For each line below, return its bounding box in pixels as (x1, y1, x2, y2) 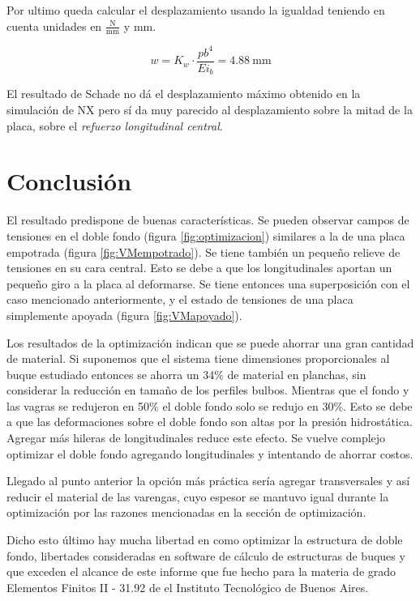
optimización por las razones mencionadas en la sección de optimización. (6, 504, 366, 521)
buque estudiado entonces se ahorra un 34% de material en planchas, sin (6, 365, 366, 382)
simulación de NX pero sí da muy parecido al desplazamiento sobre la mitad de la (6, 101, 413, 118)
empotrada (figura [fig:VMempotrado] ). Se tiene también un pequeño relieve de (6, 243, 401, 260)
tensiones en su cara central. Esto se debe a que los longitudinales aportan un (6, 259, 392, 276)
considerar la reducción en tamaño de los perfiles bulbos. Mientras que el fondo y (6, 381, 409, 399)
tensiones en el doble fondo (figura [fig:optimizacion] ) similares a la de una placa (6, 227, 405, 244)
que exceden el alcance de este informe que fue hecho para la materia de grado (6, 563, 396, 580)
